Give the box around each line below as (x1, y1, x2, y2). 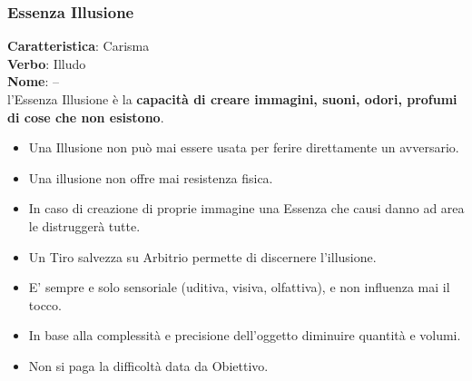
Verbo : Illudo (7, 54, 86, 73)
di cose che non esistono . (7, 107, 164, 126)
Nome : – (7, 72, 60, 91)
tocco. (28, 295, 62, 314)
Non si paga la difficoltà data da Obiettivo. (28, 356, 269, 375)
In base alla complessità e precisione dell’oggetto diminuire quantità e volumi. (28, 326, 461, 345)
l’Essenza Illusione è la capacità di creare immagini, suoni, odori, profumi (7, 90, 457, 108)
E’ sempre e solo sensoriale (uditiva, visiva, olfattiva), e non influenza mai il (28, 278, 450, 297)
